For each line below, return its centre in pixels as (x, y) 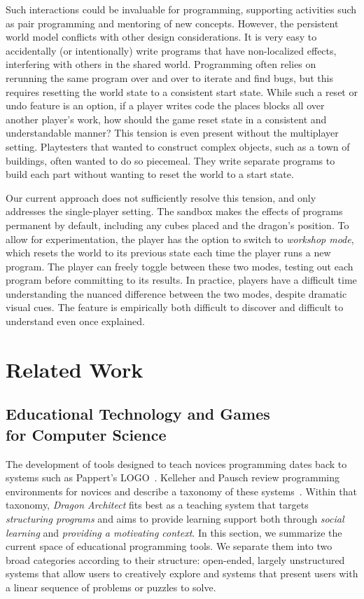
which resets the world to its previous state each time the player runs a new (168, 253)
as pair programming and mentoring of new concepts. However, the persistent (172, 23)
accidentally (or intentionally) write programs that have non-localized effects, (171, 50)
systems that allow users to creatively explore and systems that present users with (182, 573)
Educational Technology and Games (138, 414)
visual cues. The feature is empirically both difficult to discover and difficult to (175, 307)
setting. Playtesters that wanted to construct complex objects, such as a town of (178, 146)
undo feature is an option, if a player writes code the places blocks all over (165, 105)
